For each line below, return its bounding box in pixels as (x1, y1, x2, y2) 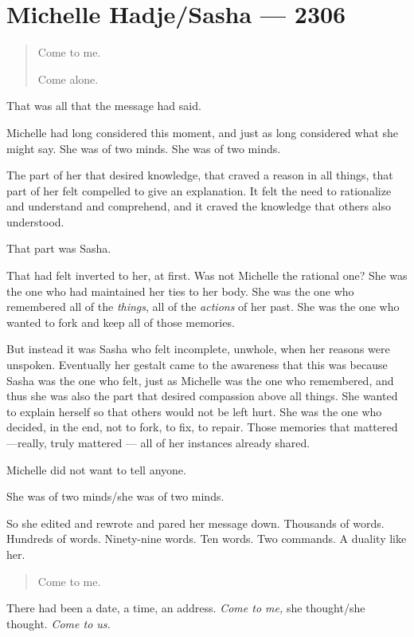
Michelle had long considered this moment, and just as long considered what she (6, 124, 399, 140)
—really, (6, 434, 47, 450)
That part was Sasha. (6, 240, 111, 257)
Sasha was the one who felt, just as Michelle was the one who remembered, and (6, 372, 394, 388)
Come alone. (37, 70, 99, 87)
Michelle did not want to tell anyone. (6, 461, 186, 478)
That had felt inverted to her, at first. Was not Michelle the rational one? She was (6, 267, 408, 284)
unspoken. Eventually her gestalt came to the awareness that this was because (6, 356, 388, 373)
